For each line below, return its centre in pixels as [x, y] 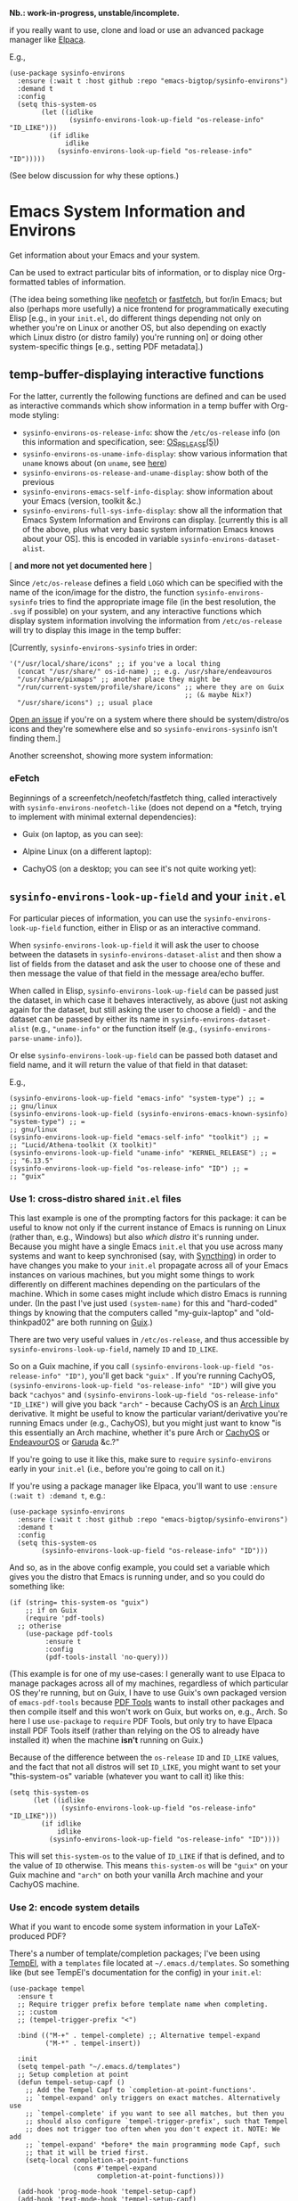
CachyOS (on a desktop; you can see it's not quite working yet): [139, 868]
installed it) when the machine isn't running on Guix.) [106, 1740]
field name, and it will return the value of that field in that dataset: [129, 1064]
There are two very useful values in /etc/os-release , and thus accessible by [149, 1339]
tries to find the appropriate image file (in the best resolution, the [158, 602]
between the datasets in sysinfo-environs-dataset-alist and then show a [145, 954]
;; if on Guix [51, 1610]
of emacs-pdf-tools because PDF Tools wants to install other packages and [147, 1702]
